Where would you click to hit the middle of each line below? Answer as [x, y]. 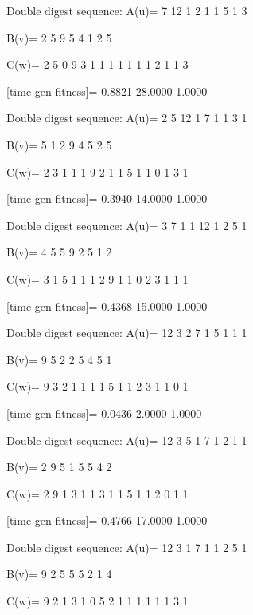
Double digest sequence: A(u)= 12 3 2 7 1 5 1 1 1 [127, 333]
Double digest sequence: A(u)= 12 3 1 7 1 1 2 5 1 [127, 547]
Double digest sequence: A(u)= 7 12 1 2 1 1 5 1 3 [127, 10]
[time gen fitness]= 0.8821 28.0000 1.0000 [107, 91]
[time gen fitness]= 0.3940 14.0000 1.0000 [107, 198]
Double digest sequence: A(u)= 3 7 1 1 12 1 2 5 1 [127, 225]
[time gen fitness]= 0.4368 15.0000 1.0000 [107, 306]
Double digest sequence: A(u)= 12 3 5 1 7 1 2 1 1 [127, 440]
